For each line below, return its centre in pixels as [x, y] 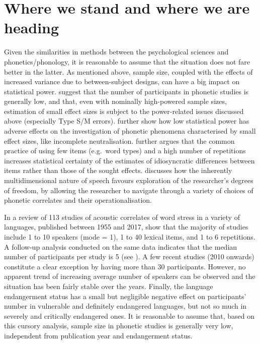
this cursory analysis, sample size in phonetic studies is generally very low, [119, 326]
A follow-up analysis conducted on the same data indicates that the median [121, 246]
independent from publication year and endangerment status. [98, 335]
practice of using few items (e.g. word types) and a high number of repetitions [125, 151]
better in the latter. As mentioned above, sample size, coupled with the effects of [128, 71]
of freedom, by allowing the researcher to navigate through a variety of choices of [129, 190]
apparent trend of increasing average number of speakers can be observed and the [130, 276]
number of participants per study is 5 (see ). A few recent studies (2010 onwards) [129, 256]
